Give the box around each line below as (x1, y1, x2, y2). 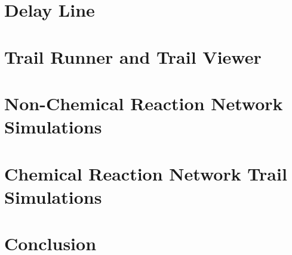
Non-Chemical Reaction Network (4, 91, 283, 115)
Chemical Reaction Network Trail (4, 161, 287, 185)
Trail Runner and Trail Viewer (4, 44, 262, 69)
